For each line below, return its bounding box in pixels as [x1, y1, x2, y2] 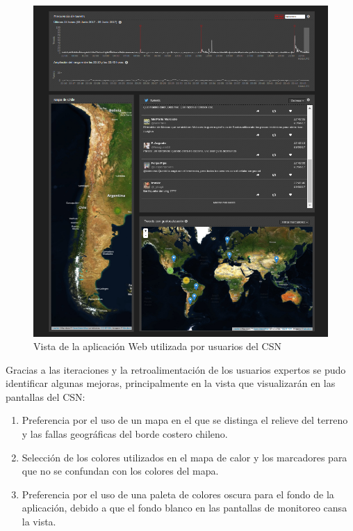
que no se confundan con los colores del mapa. [22, 463, 219, 478]
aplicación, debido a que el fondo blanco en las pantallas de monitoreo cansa [22, 500, 347, 515]
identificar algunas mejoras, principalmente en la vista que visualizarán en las [6, 376, 336, 390]
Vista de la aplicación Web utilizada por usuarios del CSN [33, 339, 281, 354]
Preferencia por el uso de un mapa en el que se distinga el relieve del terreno [22, 413, 348, 427]
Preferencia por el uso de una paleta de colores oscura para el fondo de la [22, 486, 334, 501]
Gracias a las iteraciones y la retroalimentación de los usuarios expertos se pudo [6, 362, 346, 377]
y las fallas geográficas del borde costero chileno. [22, 427, 228, 441]
